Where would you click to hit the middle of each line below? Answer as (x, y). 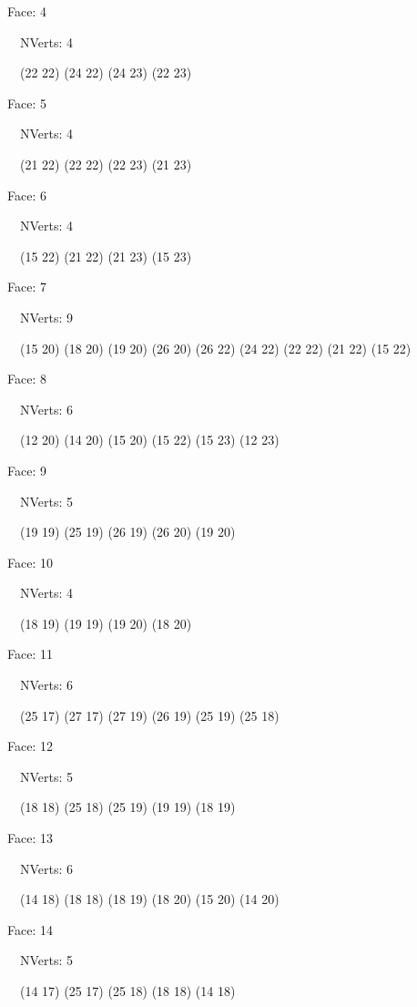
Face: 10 (30, 562)
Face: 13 (30, 838)
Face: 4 (27, 11)
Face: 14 (30, 929)
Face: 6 (27, 195)
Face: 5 (27, 103)
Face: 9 (27, 470)
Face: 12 (30, 746)
